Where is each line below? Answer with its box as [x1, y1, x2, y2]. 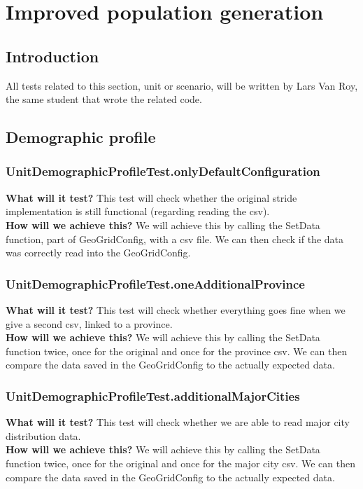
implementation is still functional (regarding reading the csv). [6, 204, 270, 219]
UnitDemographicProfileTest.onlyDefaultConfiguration [6, 163, 320, 180]
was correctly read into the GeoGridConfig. [6, 245, 191, 260]
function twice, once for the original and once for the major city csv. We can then [6, 455, 355, 470]
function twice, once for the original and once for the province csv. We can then [6, 343, 348, 358]
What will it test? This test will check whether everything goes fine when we [6, 302, 346, 317]
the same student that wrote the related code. [6, 92, 202, 106]
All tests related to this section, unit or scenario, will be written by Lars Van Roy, [6, 78, 358, 92]
